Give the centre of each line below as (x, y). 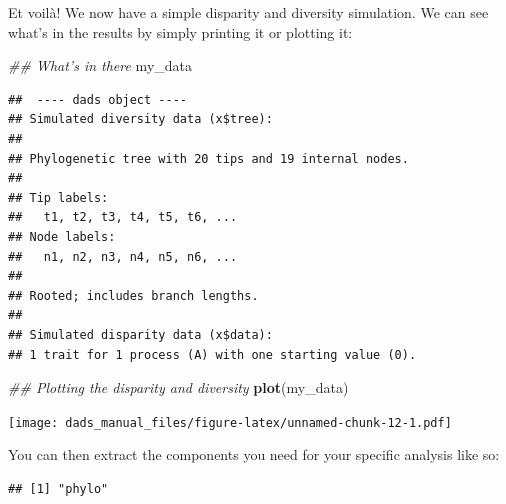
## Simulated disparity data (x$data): (140, 334)
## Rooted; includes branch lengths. (133, 295)
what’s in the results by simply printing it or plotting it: (180, 31)
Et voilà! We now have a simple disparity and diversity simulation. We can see (248, 12)
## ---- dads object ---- (97, 99)
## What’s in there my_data (100, 65)
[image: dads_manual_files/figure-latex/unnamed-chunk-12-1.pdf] (230, 422)
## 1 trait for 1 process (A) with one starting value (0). (212, 354)
